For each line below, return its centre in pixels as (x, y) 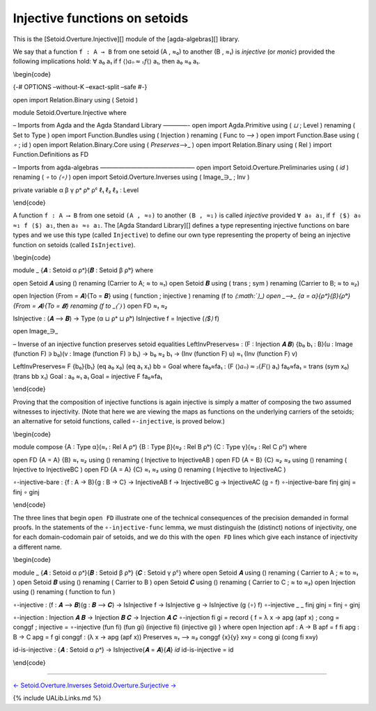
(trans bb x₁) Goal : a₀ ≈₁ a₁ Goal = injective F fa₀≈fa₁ (88, 376)
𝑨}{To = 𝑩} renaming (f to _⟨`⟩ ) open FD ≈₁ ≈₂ (102, 306)
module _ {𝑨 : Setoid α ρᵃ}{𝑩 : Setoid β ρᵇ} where (83, 270)
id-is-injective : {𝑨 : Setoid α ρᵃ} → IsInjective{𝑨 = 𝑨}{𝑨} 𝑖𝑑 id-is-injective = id (123, 650)
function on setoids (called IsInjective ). (74, 244)
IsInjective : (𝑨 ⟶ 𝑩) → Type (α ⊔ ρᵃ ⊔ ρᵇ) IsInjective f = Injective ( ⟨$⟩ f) (116, 318)
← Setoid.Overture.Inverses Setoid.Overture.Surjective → (95, 685)
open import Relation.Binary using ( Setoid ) (76, 100)
